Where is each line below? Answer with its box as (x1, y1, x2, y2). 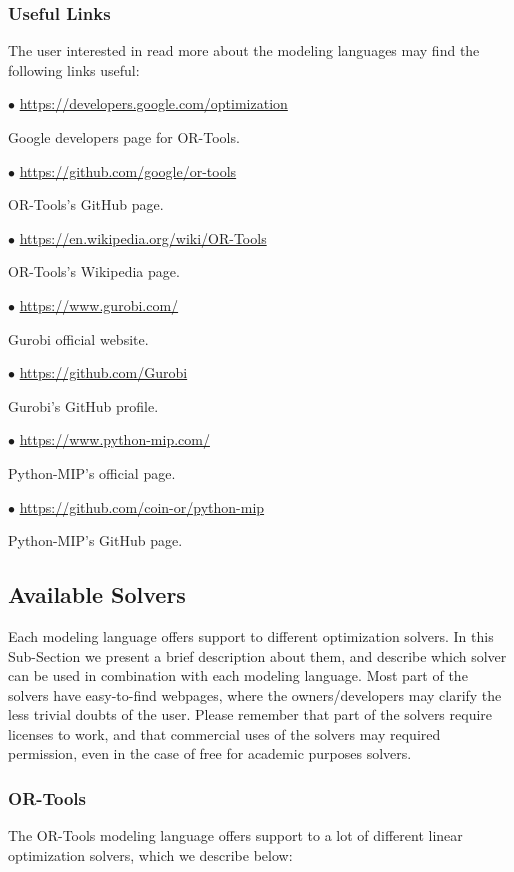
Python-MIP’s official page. (8, 462, 176, 483)
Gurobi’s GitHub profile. (8, 395, 159, 416)
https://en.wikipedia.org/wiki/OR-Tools (19, 227, 267, 248)
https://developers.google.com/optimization (19, 93, 288, 114)
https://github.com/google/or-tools (19, 160, 237, 181)
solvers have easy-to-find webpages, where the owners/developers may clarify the (8, 684, 502, 705)
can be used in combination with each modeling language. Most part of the (8, 665, 468, 686)
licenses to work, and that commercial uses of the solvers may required (8, 723, 441, 744)
